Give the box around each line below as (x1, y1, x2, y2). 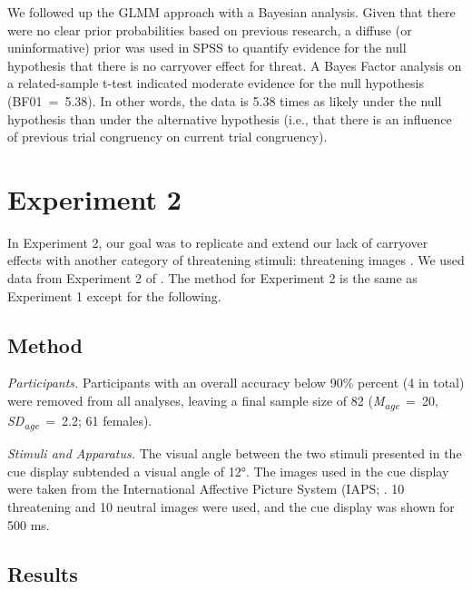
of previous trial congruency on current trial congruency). (7, 127, 328, 146)
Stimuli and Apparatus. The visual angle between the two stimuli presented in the (7, 444, 462, 463)
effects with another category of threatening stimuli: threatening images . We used (7, 251, 465, 270)
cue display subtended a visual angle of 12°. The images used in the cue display (7, 461, 449, 480)
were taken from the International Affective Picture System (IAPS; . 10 (7, 479, 405, 498)
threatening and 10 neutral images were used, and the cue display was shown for (7, 497, 455, 516)
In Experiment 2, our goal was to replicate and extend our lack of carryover (7, 232, 428, 251)
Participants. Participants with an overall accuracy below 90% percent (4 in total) (7, 373, 465, 392)
